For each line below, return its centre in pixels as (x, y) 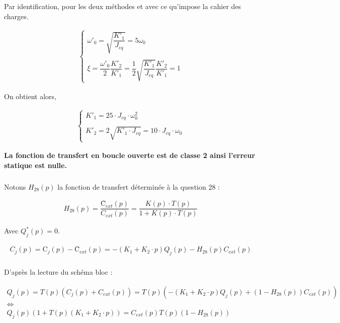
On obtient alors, (30, 96)
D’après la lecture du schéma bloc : (58, 272)
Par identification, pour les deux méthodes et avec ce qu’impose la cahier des (123, 6)
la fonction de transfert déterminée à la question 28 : (139, 186)
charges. (16, 16)
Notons (15, 186)
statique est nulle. (35, 165)
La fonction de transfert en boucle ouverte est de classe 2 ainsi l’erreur (130, 155)
